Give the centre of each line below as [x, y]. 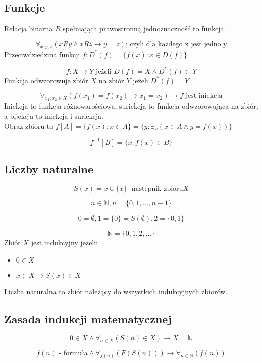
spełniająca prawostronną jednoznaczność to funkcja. [144, 29]
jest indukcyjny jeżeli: [64, 242]
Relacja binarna [29, 29]
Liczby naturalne [49, 169]
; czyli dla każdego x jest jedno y [176, 44]
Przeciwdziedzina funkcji [42, 54]
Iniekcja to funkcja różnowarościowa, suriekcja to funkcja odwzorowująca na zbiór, [131, 106]
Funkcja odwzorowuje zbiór [46, 80]
